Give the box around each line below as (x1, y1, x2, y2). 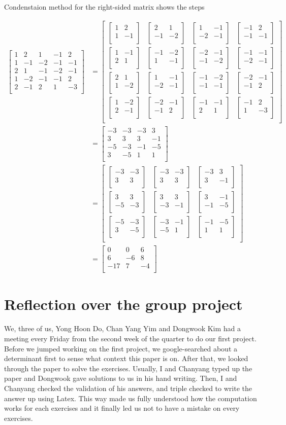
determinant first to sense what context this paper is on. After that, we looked (4, 353, 248, 364)
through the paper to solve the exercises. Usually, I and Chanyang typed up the (4, 363, 252, 373)
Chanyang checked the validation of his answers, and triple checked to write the (4, 382, 252, 393)
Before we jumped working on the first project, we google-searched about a (4, 343, 238, 353)
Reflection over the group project (4, 294, 243, 314)
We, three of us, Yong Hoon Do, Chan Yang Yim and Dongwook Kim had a (4, 323, 241, 334)
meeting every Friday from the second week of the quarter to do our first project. (4, 333, 257, 343)
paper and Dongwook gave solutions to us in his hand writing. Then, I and (4, 373, 237, 383)
